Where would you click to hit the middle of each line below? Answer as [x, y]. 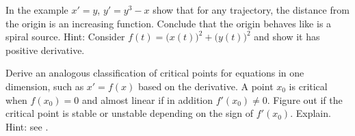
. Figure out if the [305, 99]
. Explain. [311, 113]
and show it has [287, 37]
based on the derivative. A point [206, 86]
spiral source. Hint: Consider [65, 37]
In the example [37, 10]
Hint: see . [27, 126]
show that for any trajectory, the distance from [251, 10]
